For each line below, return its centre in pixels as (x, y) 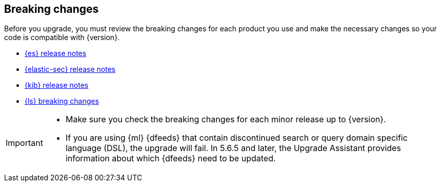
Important (24, 143)
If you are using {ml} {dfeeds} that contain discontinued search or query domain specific (236, 138)
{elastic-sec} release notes (70, 69)
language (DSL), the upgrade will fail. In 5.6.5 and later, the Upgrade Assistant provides (233, 148)
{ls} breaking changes (62, 101)
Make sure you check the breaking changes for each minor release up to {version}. (226, 119)
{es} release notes (56, 53)
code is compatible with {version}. (62, 38)
